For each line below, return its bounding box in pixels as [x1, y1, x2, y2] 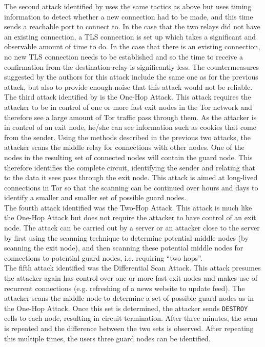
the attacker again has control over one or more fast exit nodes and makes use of [4, 273, 258, 283]
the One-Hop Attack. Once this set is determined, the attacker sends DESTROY [4, 302, 248, 313]
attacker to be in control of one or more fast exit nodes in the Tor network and [4, 101, 252, 112]
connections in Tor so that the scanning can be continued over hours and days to [4, 182, 258, 192]
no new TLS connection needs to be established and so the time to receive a [4, 51, 243, 62]
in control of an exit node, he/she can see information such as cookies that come [4, 122, 256, 132]
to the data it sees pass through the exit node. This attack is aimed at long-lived [4, 172, 258, 183]
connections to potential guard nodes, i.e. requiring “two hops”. [4, 252, 202, 263]
